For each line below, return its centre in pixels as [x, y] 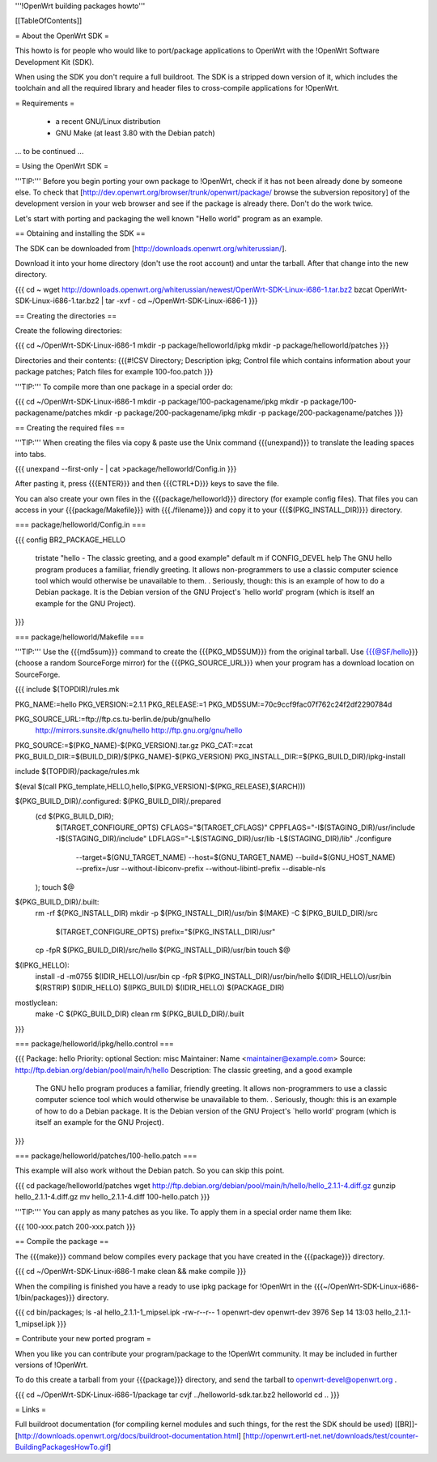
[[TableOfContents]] [49, 21]
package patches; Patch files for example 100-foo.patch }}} [114, 372]
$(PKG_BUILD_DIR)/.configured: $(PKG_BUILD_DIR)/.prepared [118, 802]
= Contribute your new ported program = [83, 1339]
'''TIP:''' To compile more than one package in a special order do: [124, 387]
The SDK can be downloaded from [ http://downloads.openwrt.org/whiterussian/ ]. [151, 248]
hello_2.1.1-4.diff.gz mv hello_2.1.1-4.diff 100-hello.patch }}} [112, 1197]
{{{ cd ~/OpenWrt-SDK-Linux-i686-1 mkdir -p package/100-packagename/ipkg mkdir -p [162, 401]
